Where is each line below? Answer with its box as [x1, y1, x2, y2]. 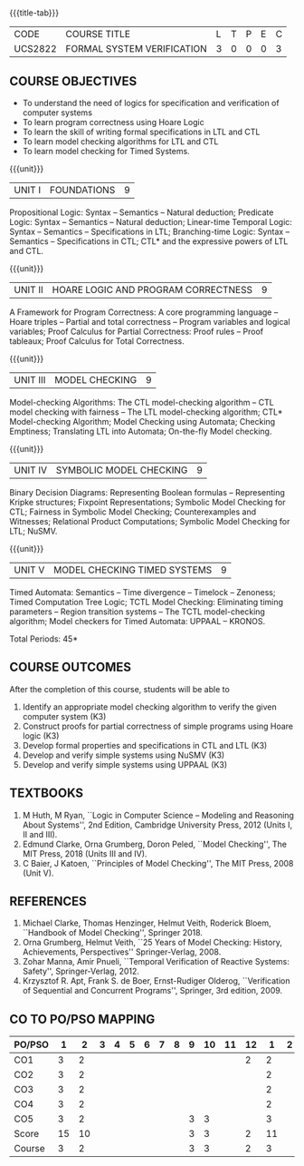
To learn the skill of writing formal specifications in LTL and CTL [22, 126, 261, 137]
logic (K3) [22, 730, 60, 741]
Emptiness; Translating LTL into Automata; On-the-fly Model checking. [9, 426, 272, 436]
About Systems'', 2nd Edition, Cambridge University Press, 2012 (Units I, [22, 819, 292, 830]
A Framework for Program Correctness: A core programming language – [9, 307, 279, 318]
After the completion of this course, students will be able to [9, 683, 231, 694]
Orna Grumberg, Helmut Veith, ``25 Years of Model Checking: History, [22, 937, 282, 948]
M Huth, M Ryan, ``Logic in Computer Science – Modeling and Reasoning [22, 809, 294, 820]
